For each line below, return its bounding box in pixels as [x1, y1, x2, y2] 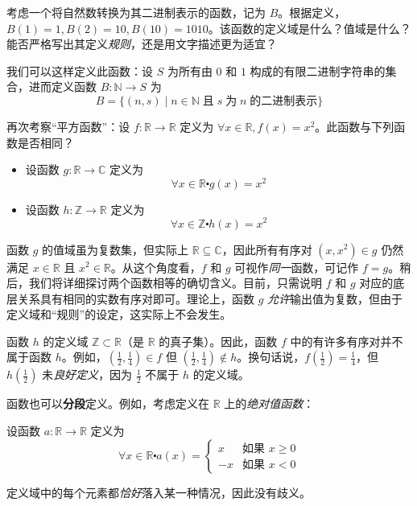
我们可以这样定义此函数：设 [6, 62, 153, 79]
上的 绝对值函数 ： [224, 395, 315, 412]
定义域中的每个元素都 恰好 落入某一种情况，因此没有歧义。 [6, 483, 311, 500]
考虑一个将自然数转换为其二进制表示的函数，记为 [6, 4, 266, 20]
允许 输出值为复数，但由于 [267, 290, 403, 306]
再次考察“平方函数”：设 [6, 117, 130, 134]
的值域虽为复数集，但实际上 [42, 241, 189, 257]
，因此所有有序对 [221, 241, 312, 257]
